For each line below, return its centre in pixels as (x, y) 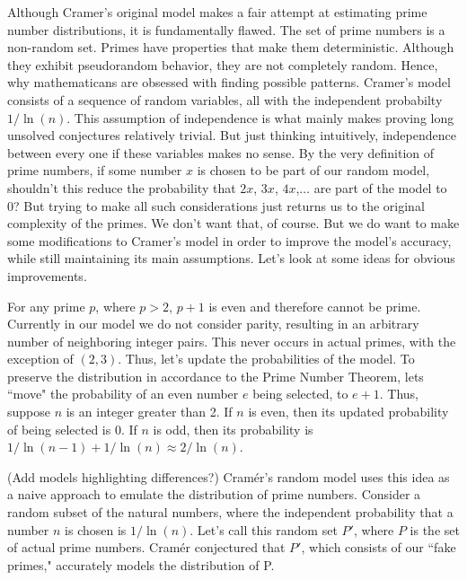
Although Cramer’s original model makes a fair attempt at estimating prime (217, 12)
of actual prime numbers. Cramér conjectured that (146, 547)
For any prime (46, 306)
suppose (29, 412)
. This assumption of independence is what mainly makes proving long (260, 117)
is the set (435, 529)
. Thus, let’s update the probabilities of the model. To (266, 359)
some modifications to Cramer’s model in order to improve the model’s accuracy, (229, 240)
